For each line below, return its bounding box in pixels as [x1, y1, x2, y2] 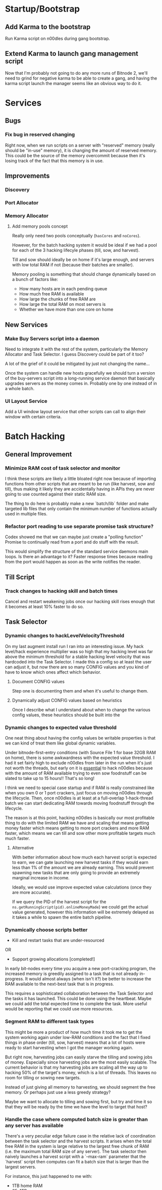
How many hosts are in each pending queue [19, 286, 107, 292]
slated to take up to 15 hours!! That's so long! [5, 776, 95, 781]
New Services [5, 320, 48, 329]
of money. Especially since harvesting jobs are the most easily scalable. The [5, 1059, 157, 1065]
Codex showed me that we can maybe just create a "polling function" [5, 534, 144, 540]
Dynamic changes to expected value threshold [5, 724, 117, 731]
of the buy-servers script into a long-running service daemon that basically [5, 375, 155, 381]
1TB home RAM [12, 1183, 43, 1189]
